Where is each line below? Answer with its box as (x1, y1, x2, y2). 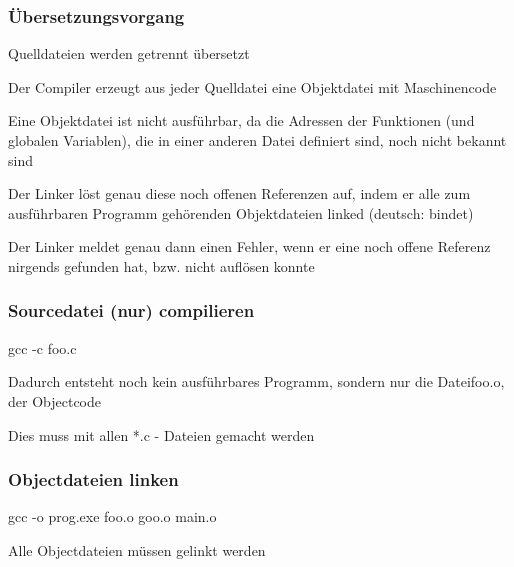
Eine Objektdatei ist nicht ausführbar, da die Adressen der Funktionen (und (8, 110, 475, 131)
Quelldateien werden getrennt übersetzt (8, 43, 250, 64)
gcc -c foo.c (8, 337, 77, 358)
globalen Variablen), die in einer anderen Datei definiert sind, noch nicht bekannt (8, 130, 507, 150)
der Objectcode (8, 390, 101, 411)
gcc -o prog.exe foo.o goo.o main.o (8, 506, 217, 527)
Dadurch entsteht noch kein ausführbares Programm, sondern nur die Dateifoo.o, (8, 371, 505, 392)
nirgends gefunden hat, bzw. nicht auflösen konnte (8, 255, 315, 276)
